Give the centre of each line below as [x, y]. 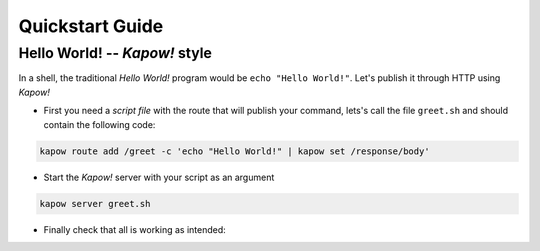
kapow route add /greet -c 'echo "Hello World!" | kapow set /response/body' [234, 151]
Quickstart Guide [91, 26]
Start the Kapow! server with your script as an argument [159, 177]
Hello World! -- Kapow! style [115, 53]
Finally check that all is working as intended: [135, 229]
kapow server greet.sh [95, 203]
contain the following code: [99, 124]
